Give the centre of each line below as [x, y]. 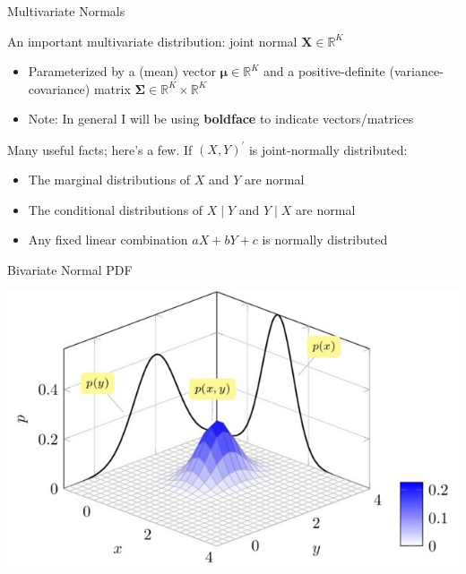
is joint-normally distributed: [328, 149]
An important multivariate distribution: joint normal [152, 41]
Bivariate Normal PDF [70, 269]
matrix [112, 88]
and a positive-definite [324, 71]
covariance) [59, 88]
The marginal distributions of [109, 180]
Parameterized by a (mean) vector [122, 71]
